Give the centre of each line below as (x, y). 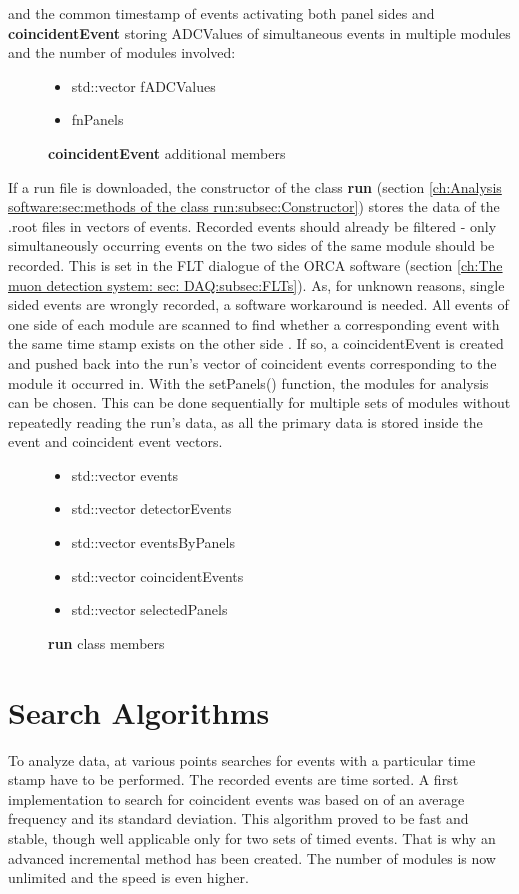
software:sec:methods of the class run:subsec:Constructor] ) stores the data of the (254, 206)
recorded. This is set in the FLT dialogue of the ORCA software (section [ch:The (255, 264)
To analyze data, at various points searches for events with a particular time (242, 759)
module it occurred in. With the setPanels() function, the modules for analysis (248, 382)
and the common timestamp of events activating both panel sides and (221, 13)
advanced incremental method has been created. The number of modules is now (252, 857)
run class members (106, 642)
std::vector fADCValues (143, 85)
